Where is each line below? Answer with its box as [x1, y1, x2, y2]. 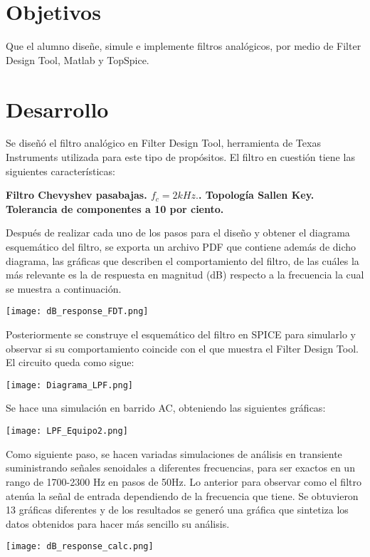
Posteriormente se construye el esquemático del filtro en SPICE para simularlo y [6, 327, 356, 342]
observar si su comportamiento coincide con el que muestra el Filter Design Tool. [6, 340, 359, 355]
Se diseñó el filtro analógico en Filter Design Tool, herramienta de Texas [6, 135, 321, 150]
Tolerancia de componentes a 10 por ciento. [6, 201, 224, 216]
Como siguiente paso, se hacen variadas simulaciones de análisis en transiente [6, 446, 342, 461]
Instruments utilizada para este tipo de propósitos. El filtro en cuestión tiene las [6, 150, 355, 165]
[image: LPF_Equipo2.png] [6, 426, 128, 437]
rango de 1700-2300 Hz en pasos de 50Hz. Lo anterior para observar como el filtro [6, 474, 361, 489]
